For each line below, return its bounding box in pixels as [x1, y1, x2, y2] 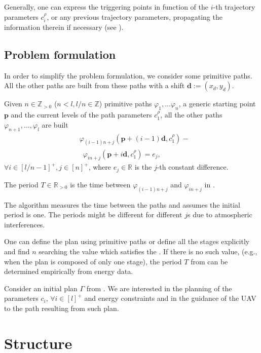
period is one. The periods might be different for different [4, 209, 182, 220]
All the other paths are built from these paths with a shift [4, 80, 185, 91]
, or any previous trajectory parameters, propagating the [47, 11, 222, 22]
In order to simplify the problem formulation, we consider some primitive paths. [4, 70, 252, 81]
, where [88, 162, 111, 172]
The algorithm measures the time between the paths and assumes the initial [4, 199, 240, 210]
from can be [191, 256, 228, 266]
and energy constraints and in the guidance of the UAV [84, 293, 256, 303]
